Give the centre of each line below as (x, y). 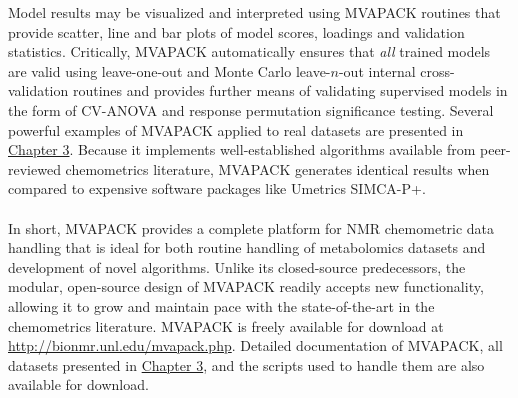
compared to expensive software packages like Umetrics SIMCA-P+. (217, 188)
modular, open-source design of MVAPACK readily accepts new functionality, (246, 286)
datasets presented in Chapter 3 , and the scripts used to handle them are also (246, 364)
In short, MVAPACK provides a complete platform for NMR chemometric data (251, 227)
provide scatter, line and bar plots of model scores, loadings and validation (236, 31)
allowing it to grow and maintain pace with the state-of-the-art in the (221, 305)
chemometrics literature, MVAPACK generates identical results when (277, 168)
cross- (437, 70)
